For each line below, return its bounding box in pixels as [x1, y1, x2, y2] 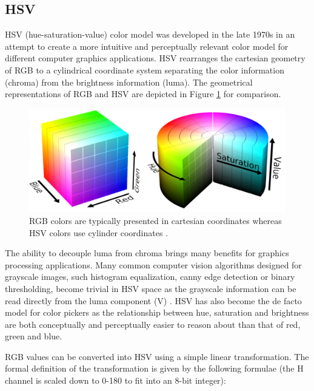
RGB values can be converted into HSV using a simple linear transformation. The [5, 350, 309, 362]
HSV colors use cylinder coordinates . [29, 226, 169, 239]
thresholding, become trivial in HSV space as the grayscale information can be [5, 282, 296, 294]
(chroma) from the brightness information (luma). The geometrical [5, 75, 253, 88]
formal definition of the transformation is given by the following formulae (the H [5, 362, 304, 375]
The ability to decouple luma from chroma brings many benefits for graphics [5, 246, 289, 259]
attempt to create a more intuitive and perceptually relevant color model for [5, 39, 289, 52]
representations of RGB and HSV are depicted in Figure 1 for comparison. [5, 87, 281, 100]
